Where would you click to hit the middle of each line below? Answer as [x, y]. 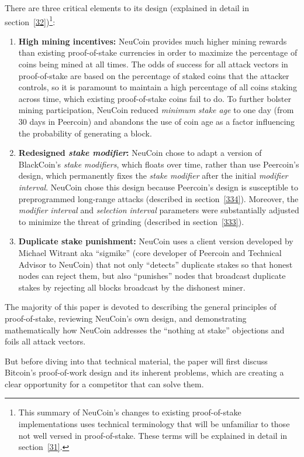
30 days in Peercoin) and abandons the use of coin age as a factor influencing [157, 121]
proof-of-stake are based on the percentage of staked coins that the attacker [154, 75]
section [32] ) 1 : [30, 21]
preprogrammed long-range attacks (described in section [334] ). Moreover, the [158, 198]
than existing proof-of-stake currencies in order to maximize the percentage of [158, 52]
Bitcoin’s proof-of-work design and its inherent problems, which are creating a [144, 372]
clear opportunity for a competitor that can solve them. [104, 383]
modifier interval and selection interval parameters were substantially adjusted [159, 210]
